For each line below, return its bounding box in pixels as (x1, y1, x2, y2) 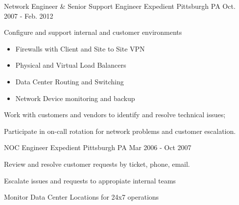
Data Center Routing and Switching (15, 76, 124, 86)
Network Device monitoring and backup (15, 93, 135, 103)
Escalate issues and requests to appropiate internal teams (4, 175, 176, 185)
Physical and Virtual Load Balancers (15, 60, 126, 70)
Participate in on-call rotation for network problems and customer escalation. (4, 126, 236, 136)
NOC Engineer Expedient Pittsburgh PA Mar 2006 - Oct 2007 (4, 142, 191, 153)
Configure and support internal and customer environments (4, 27, 182, 37)
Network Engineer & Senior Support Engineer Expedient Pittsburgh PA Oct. (4, 1, 236, 11)
